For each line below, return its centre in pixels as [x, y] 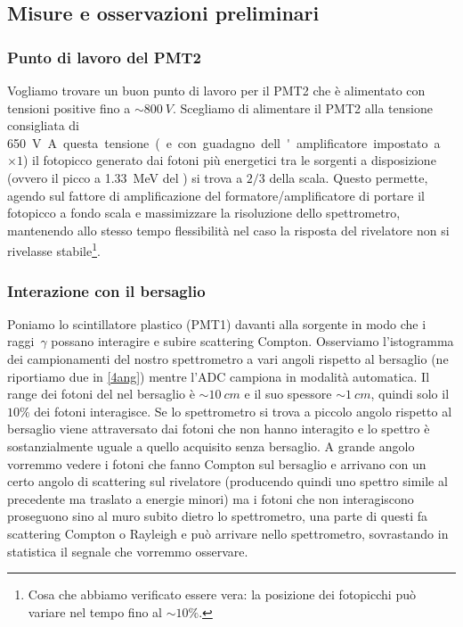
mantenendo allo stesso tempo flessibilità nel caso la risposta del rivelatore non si [228, 230]
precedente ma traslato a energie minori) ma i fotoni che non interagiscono [211, 498]
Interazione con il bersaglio [106, 290]
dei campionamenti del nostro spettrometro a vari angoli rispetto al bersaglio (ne [228, 359]
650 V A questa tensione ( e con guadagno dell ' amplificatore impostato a [224, 142]
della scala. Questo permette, [349, 177]
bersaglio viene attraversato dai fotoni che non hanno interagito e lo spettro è [219, 429]
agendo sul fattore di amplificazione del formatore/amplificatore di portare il [216, 195]
